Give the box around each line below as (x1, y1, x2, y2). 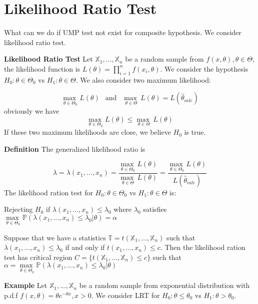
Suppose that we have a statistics (4, 232, 106, 242)
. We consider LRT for (91, 289, 160, 300)
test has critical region (4, 251, 72, 262)
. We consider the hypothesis (160, 63, 248, 74)
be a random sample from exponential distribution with (79, 280, 250, 290)
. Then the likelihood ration (160, 242, 245, 252)
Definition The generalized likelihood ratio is (4, 143, 145, 154)
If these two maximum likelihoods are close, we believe (4, 127, 171, 137)
